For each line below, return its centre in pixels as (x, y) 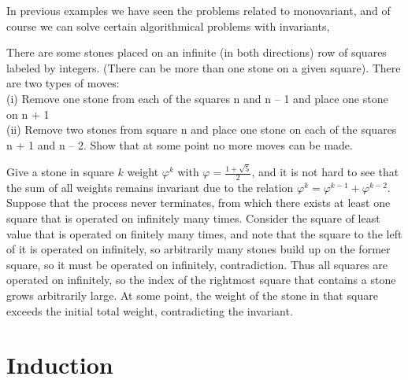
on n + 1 (28, 114)
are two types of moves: (63, 83)
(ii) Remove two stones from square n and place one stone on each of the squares (202, 129)
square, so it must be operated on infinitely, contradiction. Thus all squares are (197, 264)
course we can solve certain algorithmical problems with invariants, (168, 26)
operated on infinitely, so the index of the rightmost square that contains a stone (201, 280)
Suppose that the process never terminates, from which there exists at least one (198, 203)
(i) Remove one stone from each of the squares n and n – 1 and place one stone (197, 98)
